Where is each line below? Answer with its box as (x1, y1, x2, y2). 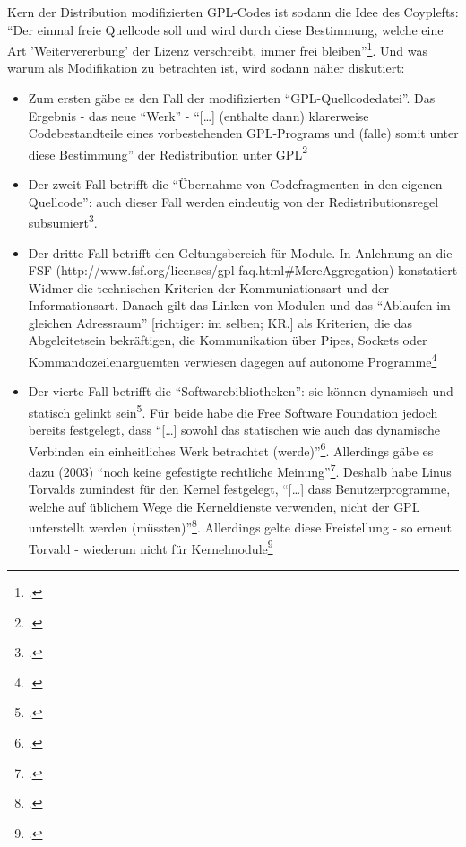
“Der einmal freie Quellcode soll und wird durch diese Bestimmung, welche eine (7, 20, 444, 39)
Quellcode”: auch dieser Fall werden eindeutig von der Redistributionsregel (28, 192, 439, 211)
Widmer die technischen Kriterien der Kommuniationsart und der (28, 278, 389, 297)
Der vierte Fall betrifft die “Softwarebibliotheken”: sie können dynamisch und (28, 382, 453, 401)
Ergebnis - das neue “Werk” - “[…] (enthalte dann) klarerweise (28, 106, 369, 125)
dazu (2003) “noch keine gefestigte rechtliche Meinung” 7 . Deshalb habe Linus (28, 460, 452, 480)
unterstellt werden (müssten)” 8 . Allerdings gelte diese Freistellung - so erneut (28, 515, 453, 537)
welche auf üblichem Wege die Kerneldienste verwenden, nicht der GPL (28, 497, 420, 515)
